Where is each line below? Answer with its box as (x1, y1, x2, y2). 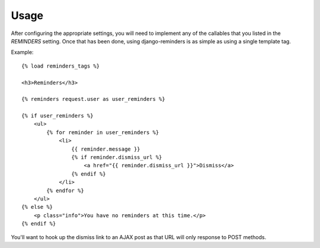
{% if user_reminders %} (21, 113, 94, 119)
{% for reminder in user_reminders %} (46, 129, 159, 136)
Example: (11, 49, 34, 56)
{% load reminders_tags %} (21, 62, 100, 69)
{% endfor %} (46, 187, 84, 194)
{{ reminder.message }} (71, 145, 140, 152)
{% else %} (21, 204, 53, 211)
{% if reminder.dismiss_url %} (71, 154, 162, 161)
